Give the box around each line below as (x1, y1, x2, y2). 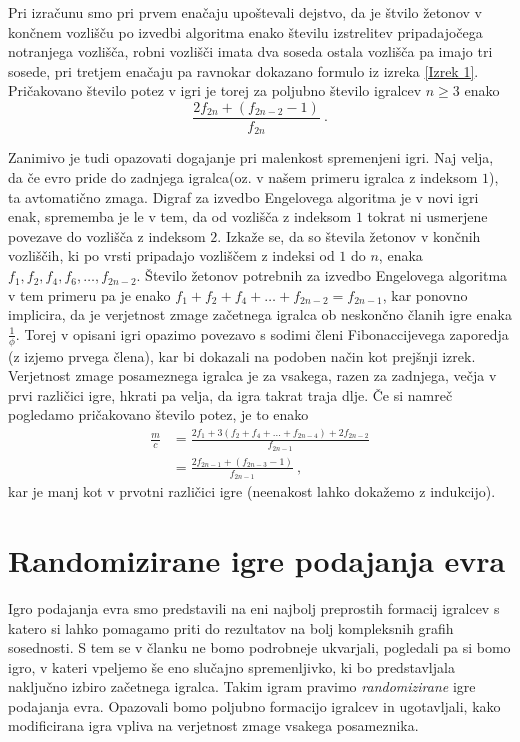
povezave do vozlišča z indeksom (8, 225, 206, 246)
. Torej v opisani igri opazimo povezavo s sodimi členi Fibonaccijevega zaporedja (15, 323, 509, 344)
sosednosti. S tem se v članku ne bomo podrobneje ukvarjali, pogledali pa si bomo (8, 637, 511, 658)
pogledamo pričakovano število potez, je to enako (8, 404, 309, 425)
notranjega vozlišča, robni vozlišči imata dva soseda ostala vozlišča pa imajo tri (8, 41, 493, 62)
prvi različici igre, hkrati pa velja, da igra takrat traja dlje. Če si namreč (8, 384, 453, 405)
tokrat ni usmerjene (367, 206, 488, 227)
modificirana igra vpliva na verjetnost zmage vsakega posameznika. (8, 715, 419, 736)
